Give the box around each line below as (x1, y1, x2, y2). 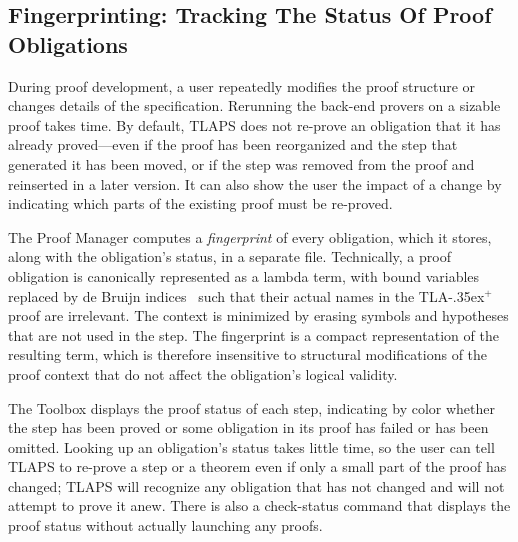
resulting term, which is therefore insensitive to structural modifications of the (8, 344, 488, 365)
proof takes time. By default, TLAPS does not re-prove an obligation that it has (8, 114, 501, 135)
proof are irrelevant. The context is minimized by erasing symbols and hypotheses (8, 305, 509, 326)
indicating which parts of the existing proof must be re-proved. (8, 193, 393, 214)
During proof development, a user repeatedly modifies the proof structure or (8, 75, 476, 96)
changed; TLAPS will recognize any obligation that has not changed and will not (8, 475, 505, 496)
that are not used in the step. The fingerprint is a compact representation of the (8, 324, 499, 345)
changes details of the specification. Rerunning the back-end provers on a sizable (8, 95, 501, 116)
